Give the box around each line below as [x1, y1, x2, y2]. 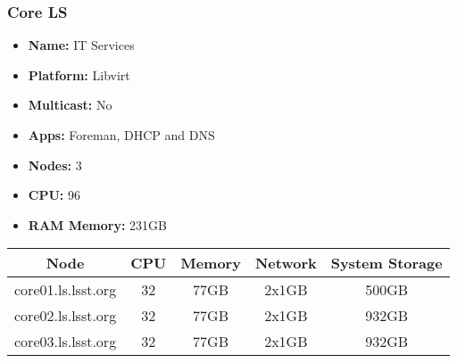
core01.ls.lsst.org [14, 279, 117, 301]
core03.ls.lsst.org [14, 331, 117, 352]
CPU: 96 [28, 186, 80, 204]
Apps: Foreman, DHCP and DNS [28, 126, 215, 144]
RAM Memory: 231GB [28, 215, 168, 234]
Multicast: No [28, 95, 112, 114]
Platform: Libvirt [28, 65, 130, 84]
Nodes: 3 [28, 155, 82, 174]
